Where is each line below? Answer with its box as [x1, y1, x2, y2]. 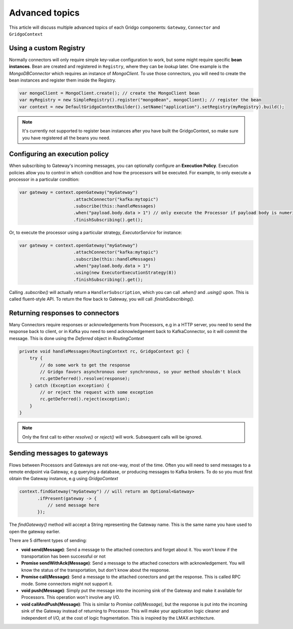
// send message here [47, 503, 100, 508]
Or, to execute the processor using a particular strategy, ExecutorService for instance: [9, 230, 182, 235]
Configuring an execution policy [9, 150, 109, 158]
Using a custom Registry [9, 44, 85, 52]
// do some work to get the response [40, 362, 130, 368]
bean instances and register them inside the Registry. [9, 77, 117, 83]
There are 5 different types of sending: [9, 538, 87, 544]
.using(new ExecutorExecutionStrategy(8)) [73, 270, 177, 275]
